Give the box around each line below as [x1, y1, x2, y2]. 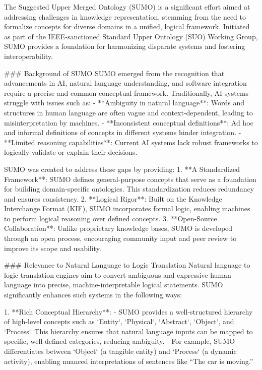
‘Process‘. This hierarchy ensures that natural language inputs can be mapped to [4, 326, 253, 336]
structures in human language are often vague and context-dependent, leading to [4, 107, 253, 117]
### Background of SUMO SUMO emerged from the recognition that [4, 68, 225, 78]
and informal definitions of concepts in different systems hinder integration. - [4, 127, 241, 138]
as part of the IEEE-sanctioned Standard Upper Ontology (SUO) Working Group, [4, 31, 258, 41]
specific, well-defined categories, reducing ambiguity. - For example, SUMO [4, 336, 235, 346]
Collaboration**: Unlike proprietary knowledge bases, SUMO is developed [4, 223, 233, 233]
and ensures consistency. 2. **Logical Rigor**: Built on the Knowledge [4, 193, 222, 204]
